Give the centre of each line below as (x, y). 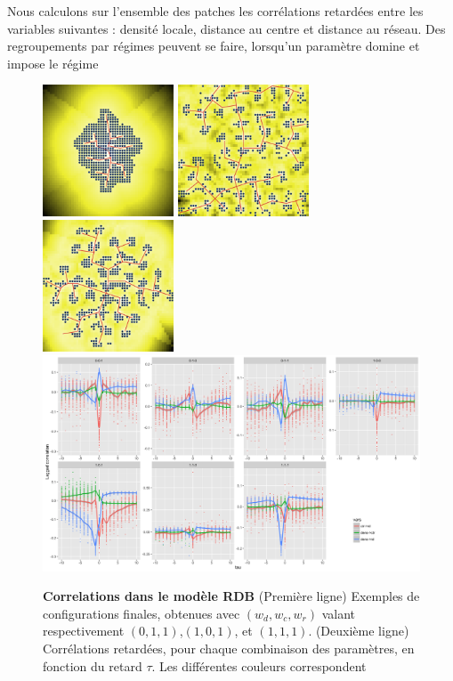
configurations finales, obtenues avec (142, 613)
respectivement (84, 631)
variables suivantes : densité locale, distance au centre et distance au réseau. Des (226, 28)
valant (338, 613)
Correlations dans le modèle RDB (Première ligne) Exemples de (231, 596)
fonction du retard (93, 665)
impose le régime (53, 63)
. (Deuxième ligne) (359, 631)
